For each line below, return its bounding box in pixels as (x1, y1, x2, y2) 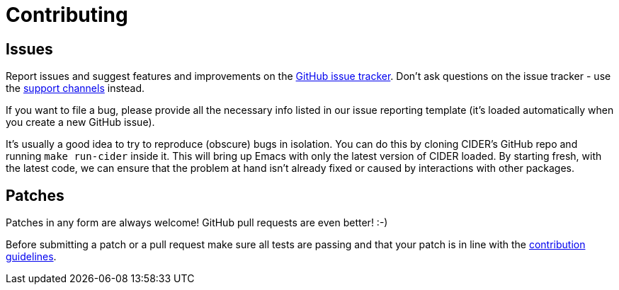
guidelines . (6, 250, 57, 263)
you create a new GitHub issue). (6, 116, 155, 129)
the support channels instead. (6, 82, 145, 95)
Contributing (6, 3, 128, 27)
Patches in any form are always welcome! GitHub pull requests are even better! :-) (6, 216, 388, 229)
